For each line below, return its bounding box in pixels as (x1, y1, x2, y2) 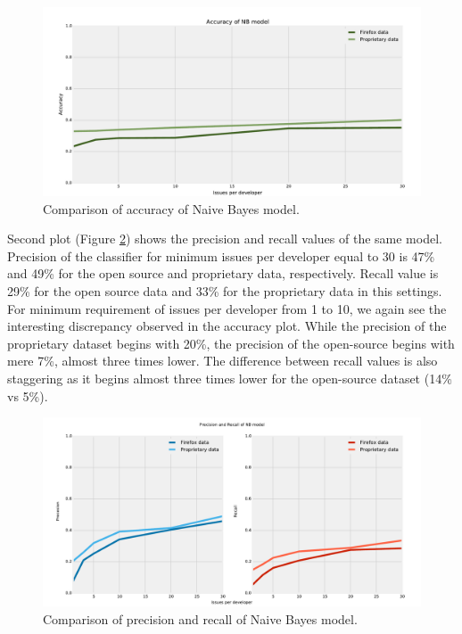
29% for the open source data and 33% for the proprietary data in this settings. (7, 281, 442, 300)
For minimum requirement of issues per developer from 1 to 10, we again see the (7, 299, 447, 317)
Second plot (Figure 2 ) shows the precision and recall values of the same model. (7, 229, 442, 248)
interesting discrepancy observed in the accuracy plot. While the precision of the (7, 317, 447, 335)
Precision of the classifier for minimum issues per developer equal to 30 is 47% (7, 246, 435, 265)
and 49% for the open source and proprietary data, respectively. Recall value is (7, 264, 439, 283)
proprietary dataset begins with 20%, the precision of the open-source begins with (7, 333, 455, 352)
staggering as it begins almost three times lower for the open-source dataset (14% (7, 368, 452, 387)
